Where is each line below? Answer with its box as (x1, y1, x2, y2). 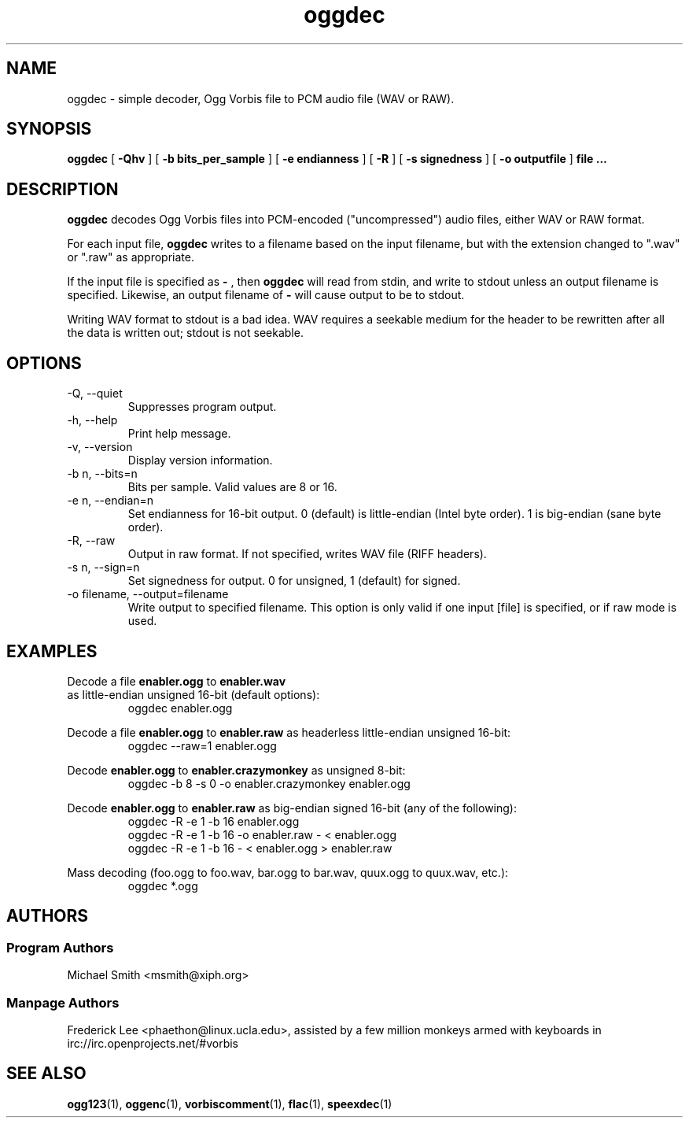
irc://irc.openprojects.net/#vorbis (67, 1036, 238, 1050)
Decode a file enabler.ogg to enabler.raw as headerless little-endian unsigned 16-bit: (67, 725, 511, 739)
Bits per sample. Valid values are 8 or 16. (127, 480, 337, 494)
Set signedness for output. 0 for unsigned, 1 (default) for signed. (127, 574, 461, 588)
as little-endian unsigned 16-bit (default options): (67, 687, 320, 701)
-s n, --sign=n (67, 560, 140, 575)
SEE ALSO (6, 1063, 87, 1084)
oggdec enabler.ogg (127, 701, 233, 715)
